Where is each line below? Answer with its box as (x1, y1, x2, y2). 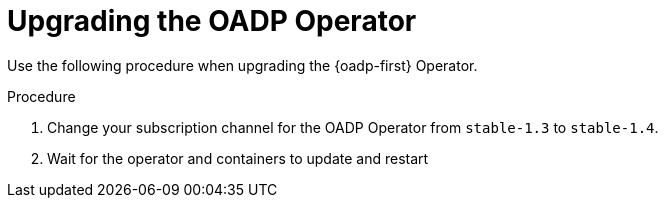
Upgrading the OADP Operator (7, 4, 417, 38)
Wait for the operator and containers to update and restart (47, 149, 429, 167)
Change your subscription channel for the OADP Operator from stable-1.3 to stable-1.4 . (47, 118, 659, 136)
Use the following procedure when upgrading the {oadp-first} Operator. (7, 56, 478, 74)
